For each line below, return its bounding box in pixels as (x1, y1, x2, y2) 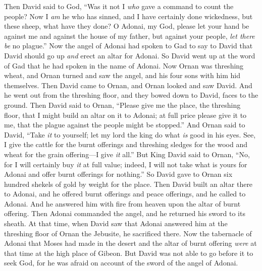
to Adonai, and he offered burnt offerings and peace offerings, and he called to (4, 188, 246, 199)
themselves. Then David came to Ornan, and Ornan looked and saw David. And (4, 80, 252, 90)
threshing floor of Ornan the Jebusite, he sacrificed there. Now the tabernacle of (4, 228, 252, 238)
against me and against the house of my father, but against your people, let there (4, 30, 255, 41)
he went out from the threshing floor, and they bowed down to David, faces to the (4, 90, 258, 100)
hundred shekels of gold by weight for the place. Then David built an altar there (4, 178, 253, 189)
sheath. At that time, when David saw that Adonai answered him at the (4, 218, 228, 229)
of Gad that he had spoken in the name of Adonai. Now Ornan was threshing (4, 60, 244, 71)
